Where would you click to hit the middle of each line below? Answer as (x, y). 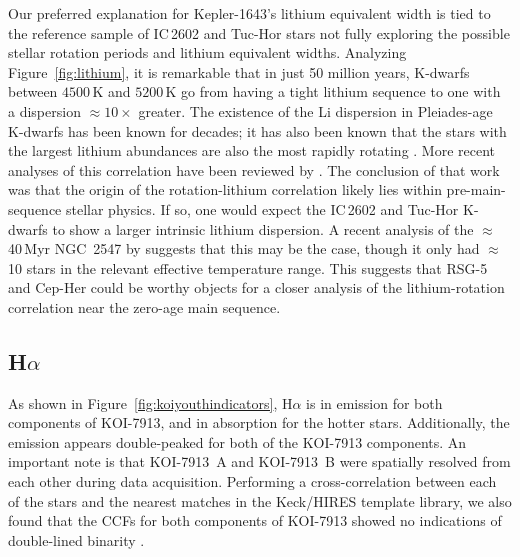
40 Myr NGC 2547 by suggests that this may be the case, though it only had (244, 248)
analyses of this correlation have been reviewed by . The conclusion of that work (254, 169)
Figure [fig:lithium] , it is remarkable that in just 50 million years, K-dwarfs (239, 71)
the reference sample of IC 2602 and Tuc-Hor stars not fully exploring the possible (259, 32)
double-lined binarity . (76, 539)
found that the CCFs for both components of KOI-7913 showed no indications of (255, 520)
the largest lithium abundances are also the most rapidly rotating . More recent (252, 150)
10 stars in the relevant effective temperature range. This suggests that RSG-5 (248, 267)
